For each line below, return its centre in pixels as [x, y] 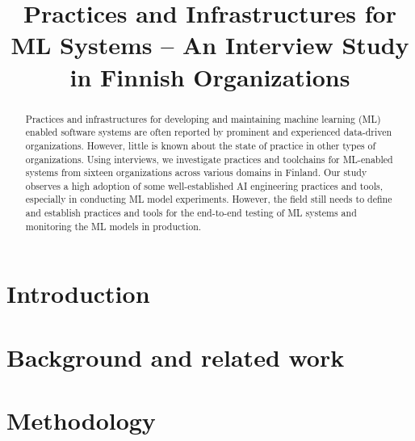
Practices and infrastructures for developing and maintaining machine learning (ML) [203, 118]
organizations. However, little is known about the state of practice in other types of [201, 145]
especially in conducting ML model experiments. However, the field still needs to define [209, 199]
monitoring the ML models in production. [113, 226]
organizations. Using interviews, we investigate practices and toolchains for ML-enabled [209, 159]
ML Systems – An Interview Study [210, 45]
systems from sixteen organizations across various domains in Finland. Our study [196, 172]
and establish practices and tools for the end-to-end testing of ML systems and [191, 213]
